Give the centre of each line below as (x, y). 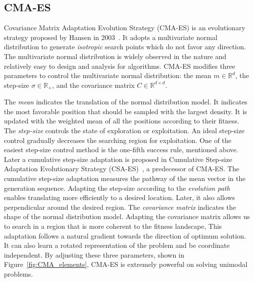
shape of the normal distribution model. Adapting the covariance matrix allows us (127, 216)
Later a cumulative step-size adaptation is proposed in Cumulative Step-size (118, 159)
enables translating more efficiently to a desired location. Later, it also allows (120, 197)
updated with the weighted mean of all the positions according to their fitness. (122, 121)
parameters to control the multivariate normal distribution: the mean (108, 75)
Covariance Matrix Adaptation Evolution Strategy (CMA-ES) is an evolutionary (125, 28)
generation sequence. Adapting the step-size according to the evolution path (117, 188)
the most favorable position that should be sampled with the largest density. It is (126, 111)
